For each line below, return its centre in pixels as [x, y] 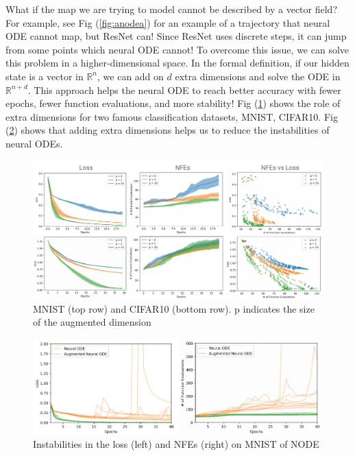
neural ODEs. [34, 143]
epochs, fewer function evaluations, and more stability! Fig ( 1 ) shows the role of [173, 103]
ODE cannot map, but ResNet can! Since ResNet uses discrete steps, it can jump [176, 36]
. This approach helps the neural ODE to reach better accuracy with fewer [184, 89]
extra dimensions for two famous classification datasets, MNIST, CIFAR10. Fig [172, 116]
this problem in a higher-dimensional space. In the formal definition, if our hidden [177, 63]
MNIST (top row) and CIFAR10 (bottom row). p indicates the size [174, 308]
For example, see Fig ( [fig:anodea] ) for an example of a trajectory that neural [168, 22]
